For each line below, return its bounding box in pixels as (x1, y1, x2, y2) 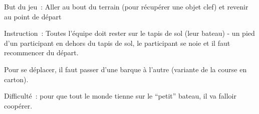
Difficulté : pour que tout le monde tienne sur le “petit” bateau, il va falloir (4, 91, 236, 101)
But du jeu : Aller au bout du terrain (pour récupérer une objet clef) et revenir (4, 1, 248, 11)
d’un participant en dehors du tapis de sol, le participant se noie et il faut (4, 37, 230, 48)
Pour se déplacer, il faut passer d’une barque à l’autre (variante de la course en (4, 64, 247, 74)
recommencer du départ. (4, 47, 79, 58)
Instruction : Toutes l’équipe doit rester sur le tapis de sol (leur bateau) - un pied (4, 28, 255, 38)
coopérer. (4, 100, 33, 111)
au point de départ (4, 11, 62, 21)
